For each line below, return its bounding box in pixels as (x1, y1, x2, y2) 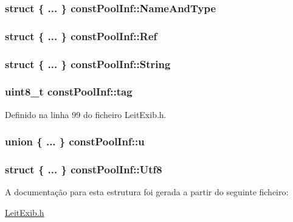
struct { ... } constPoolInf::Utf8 (5, 162, 162, 177)
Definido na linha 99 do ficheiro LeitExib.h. (5, 108, 167, 120)
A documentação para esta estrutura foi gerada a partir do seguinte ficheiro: (5, 186, 289, 198)
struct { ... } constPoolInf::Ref (5, 28, 157, 43)
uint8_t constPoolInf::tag (5, 84, 133, 99)
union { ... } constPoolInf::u (5, 134, 145, 149)
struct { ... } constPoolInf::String (5, 56, 171, 71)
